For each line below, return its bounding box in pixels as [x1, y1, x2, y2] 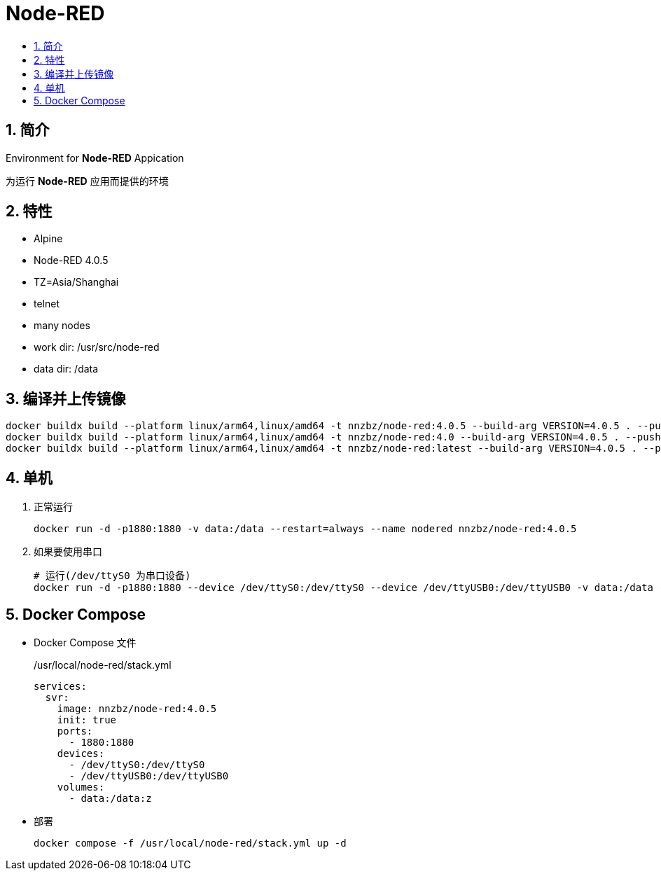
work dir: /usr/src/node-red [34, 341, 160, 354]
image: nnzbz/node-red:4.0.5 [57, 702, 217, 714]
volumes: [57, 781, 105, 793]
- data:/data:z [69, 792, 152, 804]
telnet [34, 298, 60, 310]
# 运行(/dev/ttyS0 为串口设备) [34, 570, 191, 582]
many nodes [34, 319, 90, 332]
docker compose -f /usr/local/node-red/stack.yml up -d [34, 837, 347, 849]
